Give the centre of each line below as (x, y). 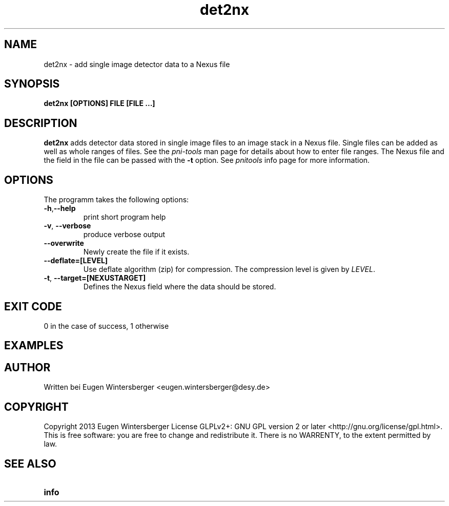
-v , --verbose (67, 226)
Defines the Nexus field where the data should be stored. (180, 287)
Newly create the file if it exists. (136, 252)
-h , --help (60, 208)
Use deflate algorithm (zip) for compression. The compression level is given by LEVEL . (229, 269)
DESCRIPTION (41, 123)
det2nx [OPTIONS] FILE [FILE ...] (99, 103)
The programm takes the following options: (116, 200)
